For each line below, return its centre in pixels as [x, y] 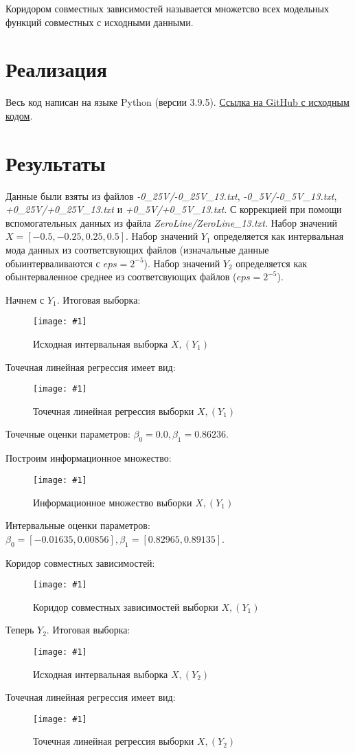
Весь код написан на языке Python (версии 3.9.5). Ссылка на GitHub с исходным [177, 102]
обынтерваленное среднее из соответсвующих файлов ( [121, 277]
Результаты [56, 162]
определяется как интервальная [279, 236]
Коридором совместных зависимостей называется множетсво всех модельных [168, 8]
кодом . [19, 115]
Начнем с [25, 299]
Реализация [56, 69]
